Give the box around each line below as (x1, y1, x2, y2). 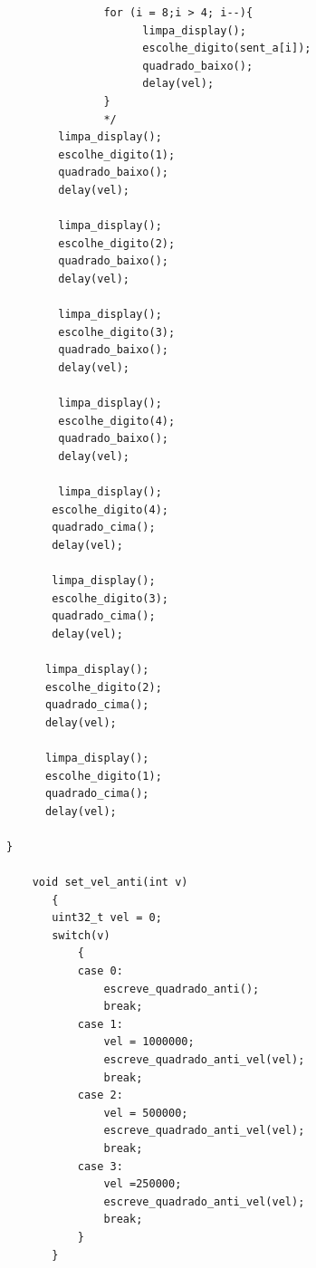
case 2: (77, 1089, 123, 1102)
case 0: (77, 965, 123, 978)
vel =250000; (103, 1177, 182, 1191)
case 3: (77, 1159, 123, 1173)
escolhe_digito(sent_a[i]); (142, 42, 311, 55)
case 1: (77, 1017, 123, 1031)
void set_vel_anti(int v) (32, 876, 188, 889)
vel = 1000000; (103, 1035, 195, 1049)
